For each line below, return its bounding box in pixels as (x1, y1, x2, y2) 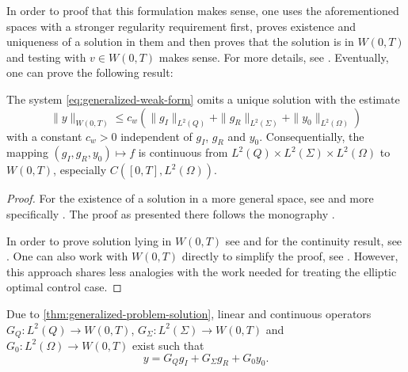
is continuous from (138, 144, 228, 161)
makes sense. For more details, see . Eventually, (158, 48, 389, 65)
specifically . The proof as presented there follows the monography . (6, 205, 335, 222)
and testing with (6, 48, 86, 65)
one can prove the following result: (6, 64, 173, 81)
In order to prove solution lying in (6, 232, 172, 249)
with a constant (6, 127, 82, 144)
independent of (120, 127, 193, 144)
